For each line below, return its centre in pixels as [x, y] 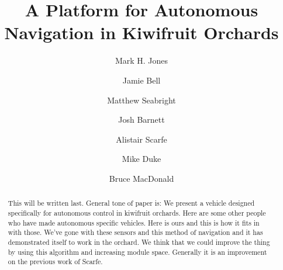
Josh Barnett [141, 120]
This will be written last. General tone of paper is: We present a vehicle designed [131, 203]
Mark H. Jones [141, 60]
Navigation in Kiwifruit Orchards [141, 32]
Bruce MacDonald [141, 178]
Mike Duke [141, 159]
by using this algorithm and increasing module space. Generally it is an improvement [137, 252]
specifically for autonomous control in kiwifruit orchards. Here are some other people [137, 212]
